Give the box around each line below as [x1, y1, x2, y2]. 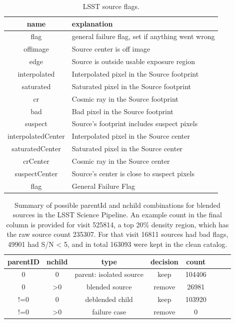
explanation [71, 18, 113, 29]
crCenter [23, 155, 49, 166]
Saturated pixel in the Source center [71, 143, 182, 154]
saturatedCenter [11, 143, 61, 154]
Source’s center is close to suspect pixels [71, 168, 194, 178]
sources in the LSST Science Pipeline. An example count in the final [12, 209, 222, 220]
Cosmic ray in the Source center [71, 155, 170, 166]
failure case [92, 306, 126, 316]
